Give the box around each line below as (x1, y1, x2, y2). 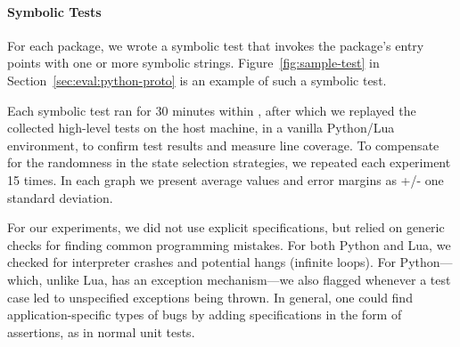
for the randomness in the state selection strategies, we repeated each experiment (7, 153, 451, 172)
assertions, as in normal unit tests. (7, 322, 195, 341)
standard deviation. (7, 188, 113, 206)
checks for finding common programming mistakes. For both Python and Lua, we (7, 235, 451, 254)
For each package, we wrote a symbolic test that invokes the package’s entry (7, 36, 424, 54)
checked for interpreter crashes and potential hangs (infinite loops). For (7, 253, 396, 271)
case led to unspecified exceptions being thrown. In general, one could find (7, 287, 413, 306)
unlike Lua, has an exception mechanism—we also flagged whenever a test (45, 270, 451, 288)
